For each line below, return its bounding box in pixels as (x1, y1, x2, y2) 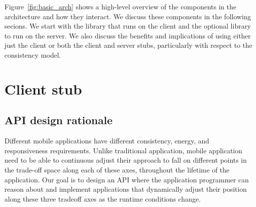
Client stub (4, 78, 82, 99)
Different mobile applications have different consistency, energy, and (4, 136, 210, 146)
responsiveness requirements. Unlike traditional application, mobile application (4, 145, 243, 155)
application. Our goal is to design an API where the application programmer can (4, 174, 249, 184)
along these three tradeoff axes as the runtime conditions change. (4, 193, 201, 204)
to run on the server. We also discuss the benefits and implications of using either (4, 30, 251, 40)
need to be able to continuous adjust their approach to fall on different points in (4, 155, 247, 165)
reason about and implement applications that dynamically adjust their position (4, 184, 247, 194)
